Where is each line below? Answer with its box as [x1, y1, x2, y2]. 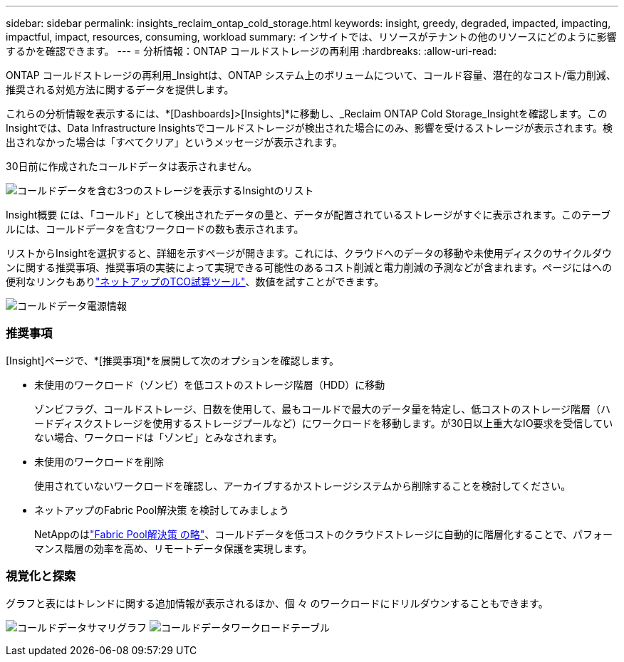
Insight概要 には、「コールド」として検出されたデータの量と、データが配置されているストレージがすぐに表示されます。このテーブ [6, 209, 611, 221]
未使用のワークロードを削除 [34, 455, 164, 468]
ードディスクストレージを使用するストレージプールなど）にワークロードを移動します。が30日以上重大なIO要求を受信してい [34, 416, 613, 429]
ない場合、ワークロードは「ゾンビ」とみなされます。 [34, 431, 283, 443]
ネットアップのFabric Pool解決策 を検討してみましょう [34, 503, 289, 516]
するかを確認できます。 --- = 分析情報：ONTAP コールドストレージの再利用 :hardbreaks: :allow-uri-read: [6, 45, 496, 57]
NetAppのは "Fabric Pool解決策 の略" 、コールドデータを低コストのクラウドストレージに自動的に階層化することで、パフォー [34, 527, 613, 540]
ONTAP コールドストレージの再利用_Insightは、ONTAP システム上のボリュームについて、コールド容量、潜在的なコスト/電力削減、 [6, 69, 616, 81]
